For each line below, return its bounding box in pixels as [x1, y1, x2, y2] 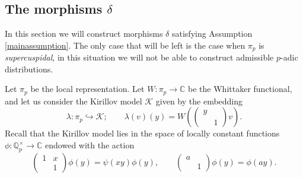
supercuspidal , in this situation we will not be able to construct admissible [5, 51, 274, 63]
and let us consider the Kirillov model [5, 94, 142, 107]
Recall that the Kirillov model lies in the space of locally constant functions [5, 127, 280, 139]
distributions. [5, 62, 53, 75]
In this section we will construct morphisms [5, 27, 163, 40]
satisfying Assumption [171, 27, 253, 40]
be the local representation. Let [30, 82, 145, 95]
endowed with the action [45, 139, 135, 151]
